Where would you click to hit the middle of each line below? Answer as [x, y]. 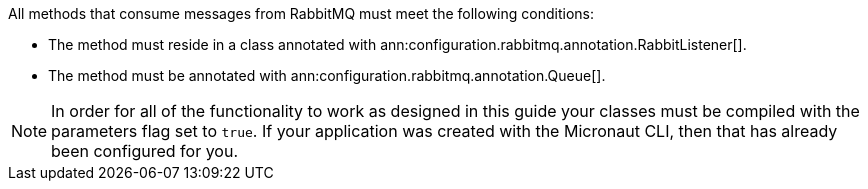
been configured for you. [145, 151]
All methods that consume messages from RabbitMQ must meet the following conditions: [301, 13]
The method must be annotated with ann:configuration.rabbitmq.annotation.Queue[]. [327, 75]
